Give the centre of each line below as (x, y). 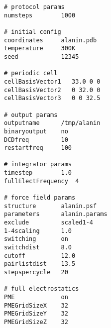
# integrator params (38, 164)
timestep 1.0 (38, 173)
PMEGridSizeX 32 (36, 305)
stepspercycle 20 (36, 272)
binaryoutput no (36, 131)
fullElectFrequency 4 (42, 181)
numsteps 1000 (40, 15)
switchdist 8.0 (38, 248)
